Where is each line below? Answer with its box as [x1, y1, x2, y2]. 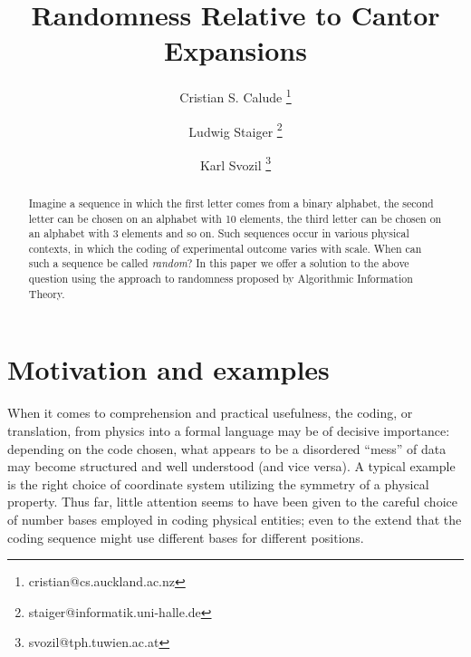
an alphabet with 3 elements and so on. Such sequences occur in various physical [28, 226, 409, 241]
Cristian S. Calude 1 [179, 85, 292, 106]
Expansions [164, 32, 307, 69]
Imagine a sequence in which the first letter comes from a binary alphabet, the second [28, 195, 434, 210]
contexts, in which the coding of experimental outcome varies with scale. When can [28, 240, 422, 256]
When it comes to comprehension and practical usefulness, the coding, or [7, 403, 413, 422]
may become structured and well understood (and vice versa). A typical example [7, 457, 456, 476]
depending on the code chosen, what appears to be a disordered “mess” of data [7, 439, 447, 458]
